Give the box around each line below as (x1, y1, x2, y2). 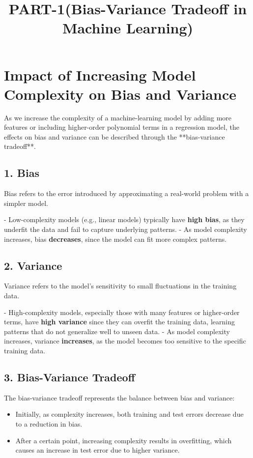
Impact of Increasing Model (4, 64, 196, 85)
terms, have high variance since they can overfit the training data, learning (4, 316, 235, 327)
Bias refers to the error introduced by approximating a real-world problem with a (4, 188, 249, 199)
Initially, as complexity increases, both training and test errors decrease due (15, 409, 244, 419)
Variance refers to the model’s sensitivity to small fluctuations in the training (4, 281, 237, 291)
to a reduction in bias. (15, 418, 83, 429)
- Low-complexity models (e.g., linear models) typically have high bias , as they (4, 214, 245, 225)
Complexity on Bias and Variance (4, 84, 236, 104)
